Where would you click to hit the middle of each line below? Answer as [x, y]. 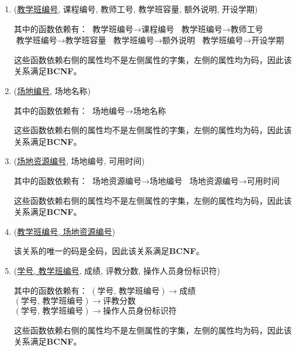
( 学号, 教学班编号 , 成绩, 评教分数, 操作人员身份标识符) [117, 270]
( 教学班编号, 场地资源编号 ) [65, 231]
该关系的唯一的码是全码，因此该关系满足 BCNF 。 [109, 251]
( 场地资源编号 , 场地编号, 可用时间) [79, 161]
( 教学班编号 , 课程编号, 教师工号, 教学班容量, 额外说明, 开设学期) [136, 9]
